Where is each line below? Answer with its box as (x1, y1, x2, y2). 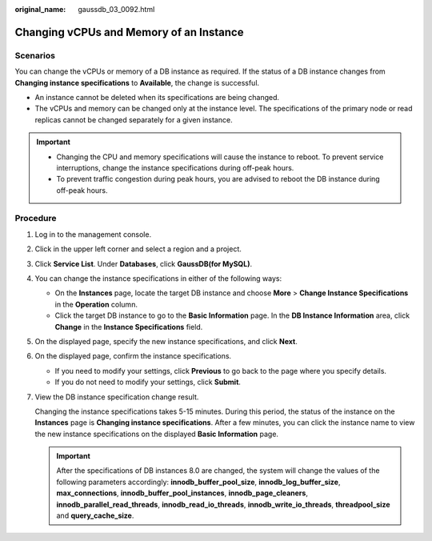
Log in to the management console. (34, 229, 152, 239)
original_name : (14, 5, 66, 14)
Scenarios (14, 50, 56, 61)
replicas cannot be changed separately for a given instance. (34, 114, 233, 124)
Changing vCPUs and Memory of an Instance (14, 25, 244, 39)
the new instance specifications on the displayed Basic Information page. (34, 429, 279, 439)
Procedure (14, 213, 57, 224)
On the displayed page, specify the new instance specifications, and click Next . (34, 336, 298, 346)
